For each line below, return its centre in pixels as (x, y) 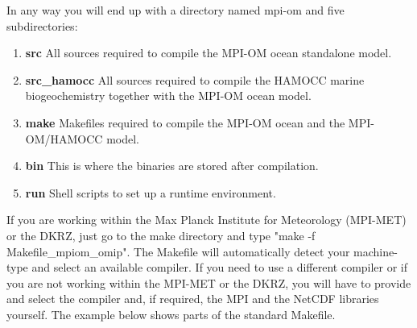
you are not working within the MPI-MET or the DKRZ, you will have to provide (209, 282)
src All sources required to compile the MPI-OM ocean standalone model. (208, 53)
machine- (376, 251)
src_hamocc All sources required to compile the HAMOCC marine (195, 79)
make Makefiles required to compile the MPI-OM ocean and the (185, 122)
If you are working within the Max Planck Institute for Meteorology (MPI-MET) (206, 220)
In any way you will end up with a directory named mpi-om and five (175, 10)
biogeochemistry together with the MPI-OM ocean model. (168, 95)
